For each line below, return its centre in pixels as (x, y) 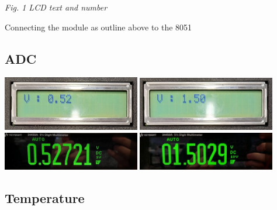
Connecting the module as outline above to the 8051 (98, 27)
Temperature (45, 197)
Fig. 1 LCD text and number (56, 7)
